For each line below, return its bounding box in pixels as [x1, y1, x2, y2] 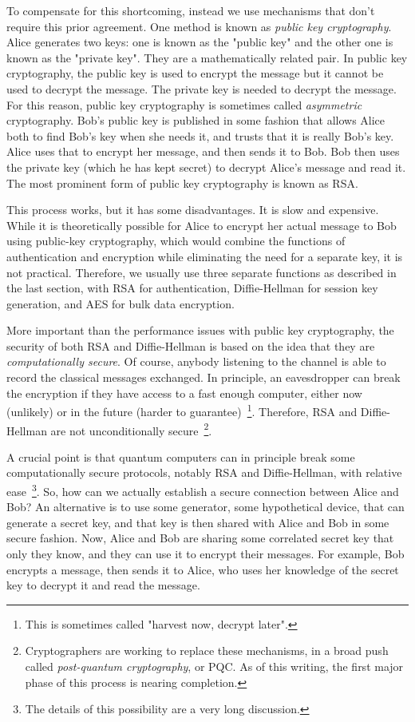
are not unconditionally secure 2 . [50, 419, 212, 438]
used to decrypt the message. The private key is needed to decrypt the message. [6, 80, 397, 97]
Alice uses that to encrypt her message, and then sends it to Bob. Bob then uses [6, 143, 400, 160]
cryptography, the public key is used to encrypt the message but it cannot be [6, 65, 384, 81]
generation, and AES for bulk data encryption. [6, 295, 235, 311]
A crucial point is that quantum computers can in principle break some [6, 448, 355, 465]
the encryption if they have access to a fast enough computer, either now [6, 384, 362, 401]
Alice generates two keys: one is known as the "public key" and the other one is [6, 34, 393, 50]
